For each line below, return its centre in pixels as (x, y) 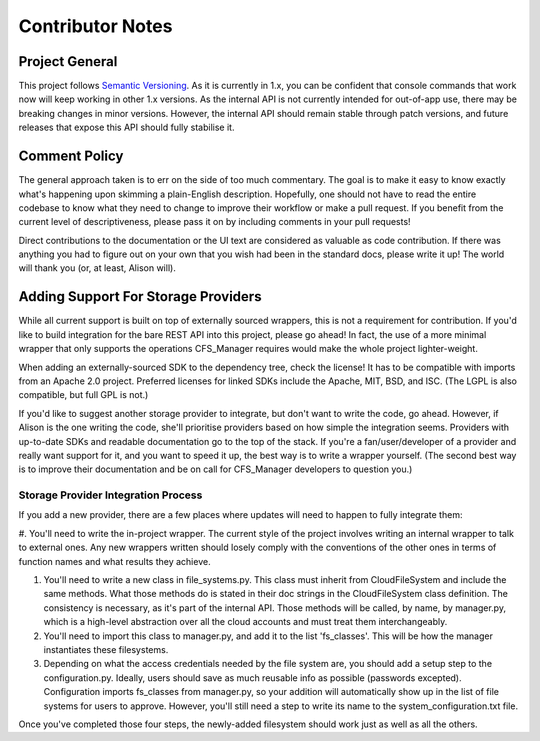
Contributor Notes (95, 26)
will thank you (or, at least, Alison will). (97, 268)
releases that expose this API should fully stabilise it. (126, 127)
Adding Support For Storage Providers (140, 296)
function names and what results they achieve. (114, 561)
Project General (68, 61)
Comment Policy (71, 156)
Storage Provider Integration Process (110, 495)
